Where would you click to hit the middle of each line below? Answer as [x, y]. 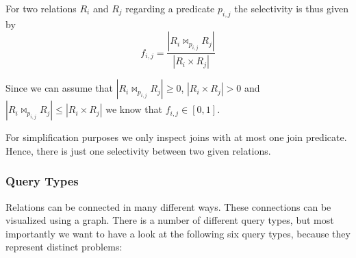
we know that [134, 109]
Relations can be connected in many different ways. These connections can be [168, 206]
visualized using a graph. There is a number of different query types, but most [170, 220]
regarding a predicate [170, 8]
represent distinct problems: [64, 247]
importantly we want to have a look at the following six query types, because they [178, 233]
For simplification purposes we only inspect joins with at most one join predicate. [176, 137]
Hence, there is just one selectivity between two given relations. [138, 150]
